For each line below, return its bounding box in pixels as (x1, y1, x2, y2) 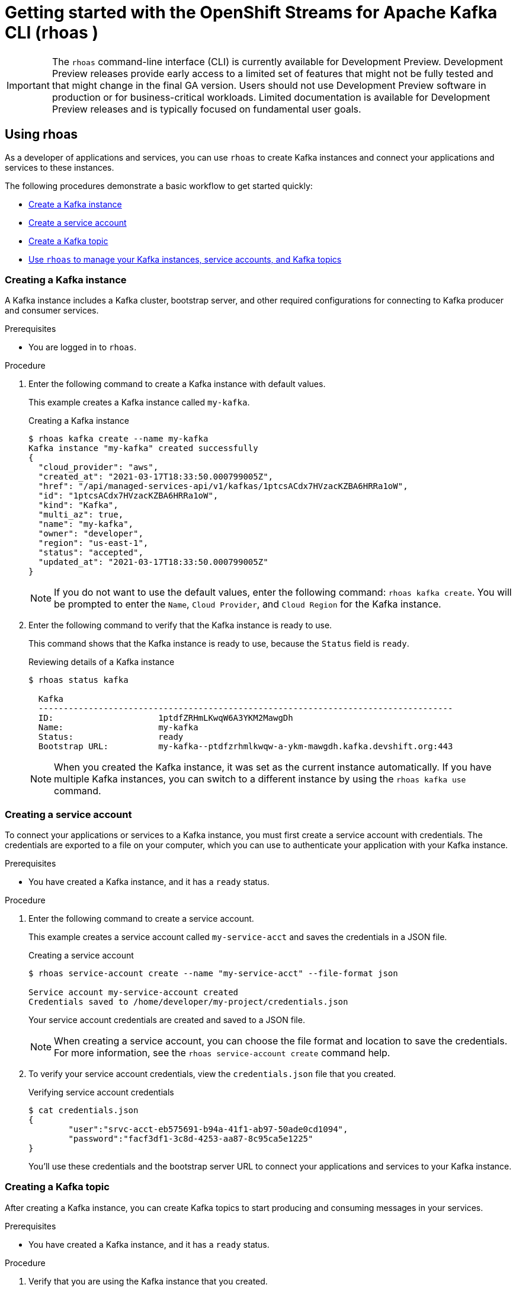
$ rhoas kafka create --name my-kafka (28, 434, 209, 444)
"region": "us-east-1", (38, 538, 149, 548)
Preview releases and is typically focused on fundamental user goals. (52, 103, 361, 115)
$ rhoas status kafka (28, 675, 129, 685)
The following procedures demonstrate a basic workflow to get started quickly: (5, 180, 313, 191)
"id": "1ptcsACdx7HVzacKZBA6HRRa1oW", (38, 491, 219, 501)
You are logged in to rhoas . (28, 342, 137, 353)
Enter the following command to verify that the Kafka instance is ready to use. (28, 620, 332, 631)
